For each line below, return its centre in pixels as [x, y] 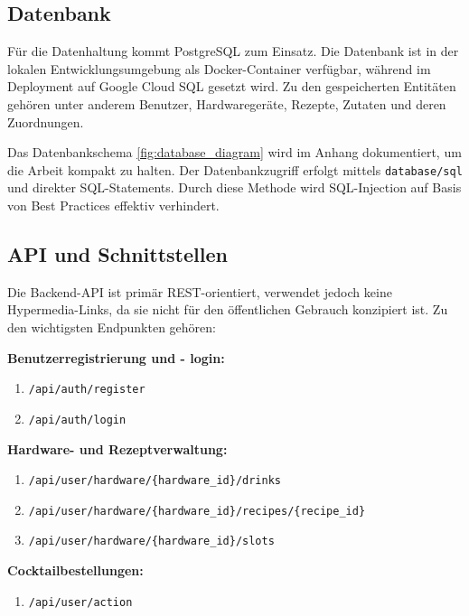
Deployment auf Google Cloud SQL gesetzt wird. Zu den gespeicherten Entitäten [232, 86]
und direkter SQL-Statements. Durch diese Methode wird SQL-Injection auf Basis [234, 187]
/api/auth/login [77, 420]
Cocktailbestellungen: [75, 570]
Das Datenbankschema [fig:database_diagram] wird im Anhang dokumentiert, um [234, 152]
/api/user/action [80, 602]
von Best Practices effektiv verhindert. [113, 205]
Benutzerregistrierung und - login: [116, 357]
